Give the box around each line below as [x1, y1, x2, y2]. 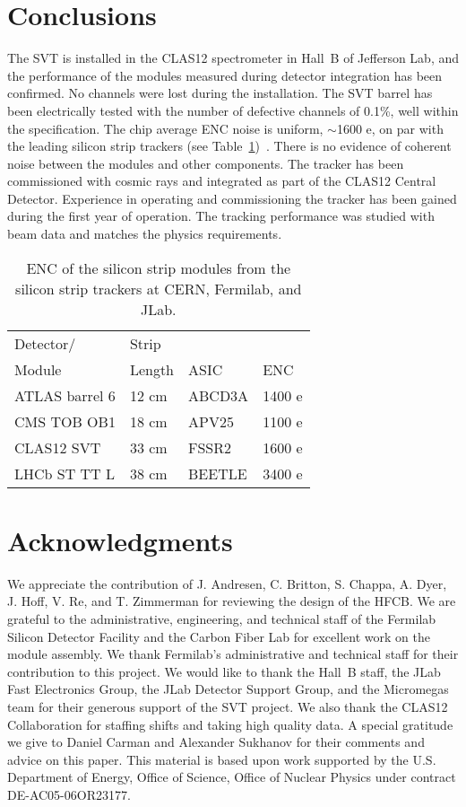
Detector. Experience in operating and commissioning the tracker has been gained [7, 189, 457, 207]
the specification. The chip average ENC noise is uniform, [7, 118, 324, 137]
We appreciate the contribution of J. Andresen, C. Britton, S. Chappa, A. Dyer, [7, 574, 447, 592]
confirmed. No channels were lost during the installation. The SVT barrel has [7, 83, 433, 102]
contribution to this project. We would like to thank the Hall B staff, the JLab [7, 662, 441, 680]
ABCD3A [188, 384, 249, 406]
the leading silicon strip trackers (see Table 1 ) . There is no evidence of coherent [7, 136, 452, 155]
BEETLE [188, 462, 247, 484]
